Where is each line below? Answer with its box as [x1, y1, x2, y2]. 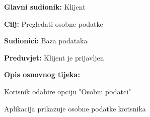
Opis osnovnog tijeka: [4, 69, 80, 80]
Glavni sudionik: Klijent [4, 2, 86, 12]
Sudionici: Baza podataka [4, 35, 88, 46]
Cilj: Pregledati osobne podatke [4, 18, 103, 29]
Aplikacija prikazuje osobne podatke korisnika [4, 103, 146, 113]
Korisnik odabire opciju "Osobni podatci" [4, 86, 131, 96]
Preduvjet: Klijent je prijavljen [4, 52, 104, 63]
